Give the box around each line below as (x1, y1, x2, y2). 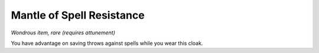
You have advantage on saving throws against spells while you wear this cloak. (11, 40, 203, 47)
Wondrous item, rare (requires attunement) (11, 29, 115, 36)
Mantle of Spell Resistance (11, 9, 145, 22)
